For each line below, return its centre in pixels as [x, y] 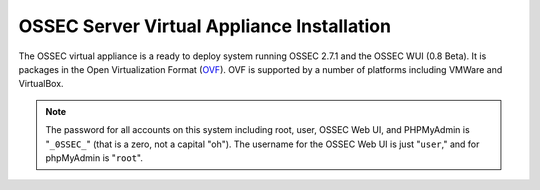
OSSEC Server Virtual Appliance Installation [205, 26]
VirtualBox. [41, 84]
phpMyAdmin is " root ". [94, 157]
